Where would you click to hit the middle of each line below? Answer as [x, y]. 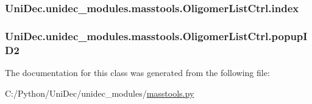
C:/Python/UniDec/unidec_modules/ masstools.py [100, 93]
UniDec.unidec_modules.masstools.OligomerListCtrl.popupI [156, 36]
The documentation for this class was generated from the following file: [137, 72]
